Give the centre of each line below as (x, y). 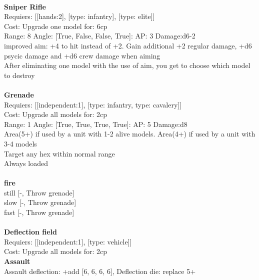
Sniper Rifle (25, 6)
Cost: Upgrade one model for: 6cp (56, 26)
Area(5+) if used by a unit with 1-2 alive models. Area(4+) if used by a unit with (130, 134)
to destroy (19, 75)
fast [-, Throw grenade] (39, 212)
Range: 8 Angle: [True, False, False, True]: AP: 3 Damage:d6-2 (100, 36)
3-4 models (20, 143)
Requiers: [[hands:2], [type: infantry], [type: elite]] (79, 16)
